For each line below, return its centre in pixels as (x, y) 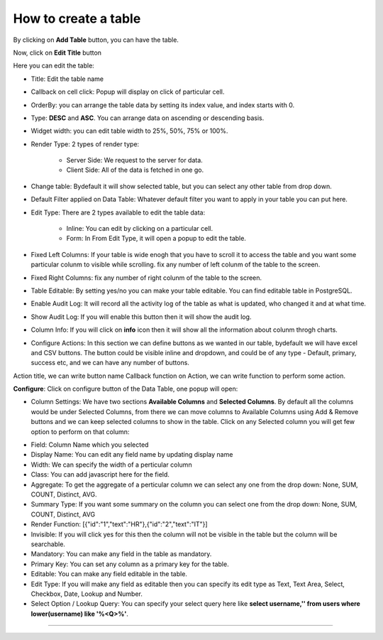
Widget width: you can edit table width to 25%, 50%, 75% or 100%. (129, 131)
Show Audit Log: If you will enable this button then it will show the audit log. (141, 317)
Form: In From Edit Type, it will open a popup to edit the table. (156, 239)
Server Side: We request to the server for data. (135, 161)
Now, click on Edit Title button (57, 53)
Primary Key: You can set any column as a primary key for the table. (130, 564)
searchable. (48, 544)
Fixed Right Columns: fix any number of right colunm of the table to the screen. (146, 278)
